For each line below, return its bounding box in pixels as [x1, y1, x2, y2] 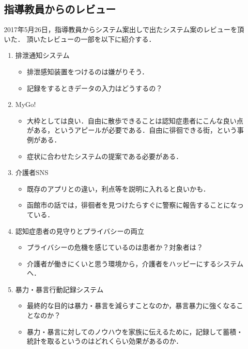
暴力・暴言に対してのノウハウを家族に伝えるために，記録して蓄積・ [27, 326, 243, 336]
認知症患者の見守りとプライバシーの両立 [15, 226, 144, 236]
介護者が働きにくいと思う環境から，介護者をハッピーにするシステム [27, 258, 244, 268]
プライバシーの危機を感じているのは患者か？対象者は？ [27, 242, 203, 252]
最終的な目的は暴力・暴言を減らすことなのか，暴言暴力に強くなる [27, 300, 237, 311]
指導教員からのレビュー [4, 1, 116, 17]
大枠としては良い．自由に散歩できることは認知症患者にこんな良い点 [27, 115, 244, 125]
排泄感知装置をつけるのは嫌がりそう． [27, 66, 149, 76]
